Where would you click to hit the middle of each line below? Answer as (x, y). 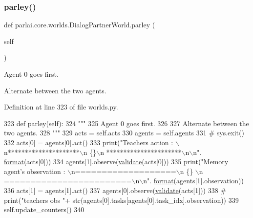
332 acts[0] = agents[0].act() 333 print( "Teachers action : (89, 142)
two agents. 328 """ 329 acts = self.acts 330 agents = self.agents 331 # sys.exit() (124, 133)
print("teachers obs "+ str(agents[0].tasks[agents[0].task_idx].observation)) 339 (121, 200)
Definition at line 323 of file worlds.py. (61, 107)
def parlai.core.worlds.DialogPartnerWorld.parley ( (80, 25)
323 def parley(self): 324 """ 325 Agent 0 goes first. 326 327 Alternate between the (126, 123)
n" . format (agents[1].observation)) (193, 181)
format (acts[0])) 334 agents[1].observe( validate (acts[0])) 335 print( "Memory (116, 162)
